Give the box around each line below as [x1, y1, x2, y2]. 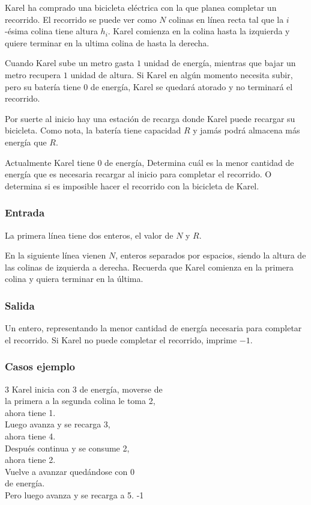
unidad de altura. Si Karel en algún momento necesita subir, [70, 68, 293, 81]
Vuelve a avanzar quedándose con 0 [5, 465, 134, 477]
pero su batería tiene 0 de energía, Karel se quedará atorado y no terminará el [5, 80, 293, 93]
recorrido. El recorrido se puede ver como [5, 13, 157, 25]
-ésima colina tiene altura [5, 25, 98, 37]
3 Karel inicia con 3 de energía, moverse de [5, 382, 163, 395]
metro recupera [5, 68, 61, 81]
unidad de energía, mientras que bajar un [143, 57, 296, 69]
